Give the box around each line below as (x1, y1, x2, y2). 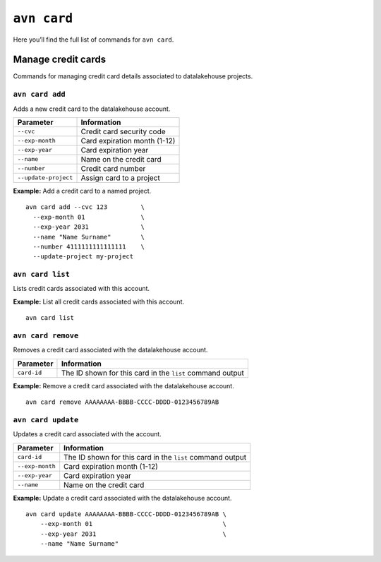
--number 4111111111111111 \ (32, 242, 145, 251)
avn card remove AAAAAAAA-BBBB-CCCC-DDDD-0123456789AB (25, 398, 219, 406)
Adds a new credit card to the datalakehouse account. (13, 104, 171, 113)
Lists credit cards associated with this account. (13, 285, 150, 293)
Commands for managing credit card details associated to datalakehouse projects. (13, 72, 253, 80)
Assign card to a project (80, 173, 160, 183)
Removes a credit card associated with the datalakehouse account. (13, 346, 208, 354)
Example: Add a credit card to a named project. (13, 186, 152, 195)
